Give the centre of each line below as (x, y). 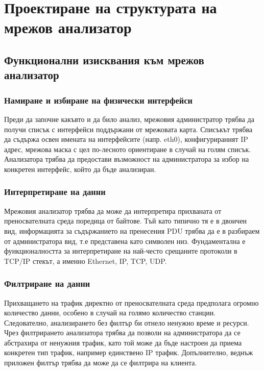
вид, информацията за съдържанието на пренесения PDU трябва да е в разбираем (132, 230)
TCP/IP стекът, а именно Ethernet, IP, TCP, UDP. (86, 261)
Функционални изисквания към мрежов (104, 59)
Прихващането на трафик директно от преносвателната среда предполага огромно (131, 302)
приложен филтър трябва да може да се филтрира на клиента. (101, 363)
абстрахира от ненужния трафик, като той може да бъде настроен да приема (123, 342)
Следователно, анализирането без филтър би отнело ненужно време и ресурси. (127, 322)
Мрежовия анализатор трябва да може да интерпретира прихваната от (113, 211)
